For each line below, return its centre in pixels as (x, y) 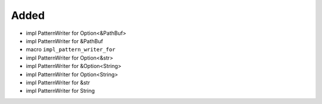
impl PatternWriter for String (61, 91)
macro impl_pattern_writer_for (71, 50)
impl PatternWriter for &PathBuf (65, 41)
